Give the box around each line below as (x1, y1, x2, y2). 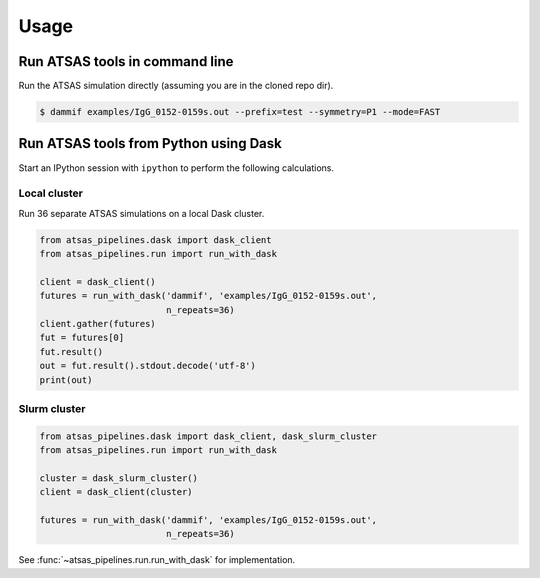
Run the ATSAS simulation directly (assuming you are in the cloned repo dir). (18, 80, 334, 92)
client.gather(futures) (39, 318, 157, 330)
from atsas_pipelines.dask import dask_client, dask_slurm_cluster (39, 430, 378, 442)
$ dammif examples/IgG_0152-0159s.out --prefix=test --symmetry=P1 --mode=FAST (39, 106, 441, 118)
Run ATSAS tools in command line (18, 53, 234, 70)
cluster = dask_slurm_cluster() (39, 472, 199, 484)
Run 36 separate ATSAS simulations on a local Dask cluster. (18, 207, 265, 219)
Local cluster (18, 186, 84, 200)
